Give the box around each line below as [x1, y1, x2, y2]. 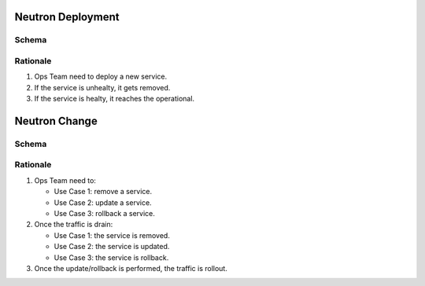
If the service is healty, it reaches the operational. [34, 94, 195, 104]
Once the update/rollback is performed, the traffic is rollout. [34, 263, 227, 273]
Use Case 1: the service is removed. [54, 230, 171, 240]
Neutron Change [14, 114, 98, 127]
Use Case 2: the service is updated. [54, 242, 170, 251]
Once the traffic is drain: [34, 220, 113, 229]
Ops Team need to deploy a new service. [34, 71, 168, 82]
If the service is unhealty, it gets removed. [34, 82, 171, 92]
